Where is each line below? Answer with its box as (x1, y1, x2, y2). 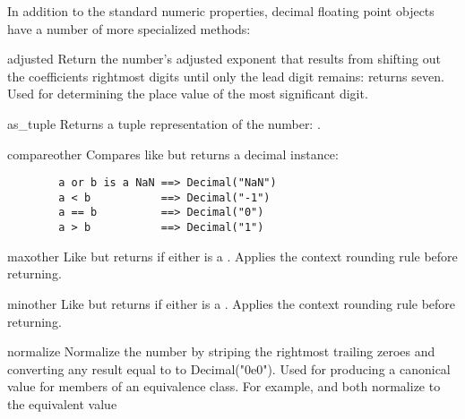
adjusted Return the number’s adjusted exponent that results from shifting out (7, 49, 441, 68)
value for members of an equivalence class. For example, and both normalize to (7, 377, 441, 396)
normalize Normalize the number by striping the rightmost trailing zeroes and (7, 342, 435, 361)
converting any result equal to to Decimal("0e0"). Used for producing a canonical (7, 359, 451, 378)
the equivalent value (7, 394, 117, 413)
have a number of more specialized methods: (7, 19, 251, 38)
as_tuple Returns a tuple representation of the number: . (7, 114, 321, 133)
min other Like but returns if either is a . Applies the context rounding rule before (7, 294, 456, 312)
